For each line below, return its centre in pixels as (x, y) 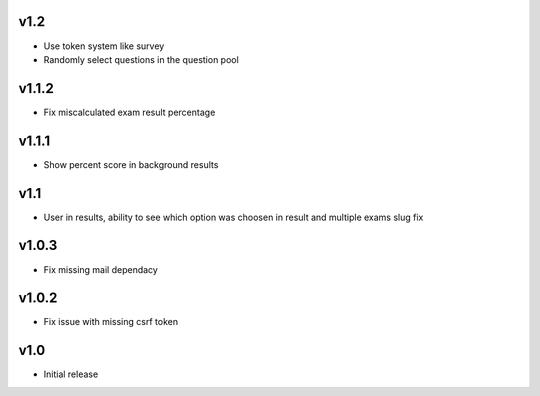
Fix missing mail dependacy (101, 269)
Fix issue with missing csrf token (111, 322)
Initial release (71, 374)
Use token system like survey (104, 46)
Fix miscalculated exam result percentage (129, 112)
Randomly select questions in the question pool (141, 59)
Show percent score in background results (131, 164)
